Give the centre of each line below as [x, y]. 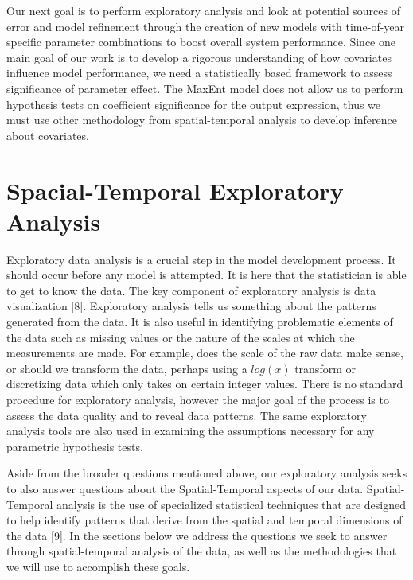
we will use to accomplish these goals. [98, 566]
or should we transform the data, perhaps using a [127, 368]
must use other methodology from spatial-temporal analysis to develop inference [202, 120]
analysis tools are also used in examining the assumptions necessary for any [191, 431]
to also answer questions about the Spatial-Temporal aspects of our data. [185, 488]
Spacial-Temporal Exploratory [175, 190]
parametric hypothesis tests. [75, 446]
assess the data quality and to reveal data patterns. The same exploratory [187, 415]
